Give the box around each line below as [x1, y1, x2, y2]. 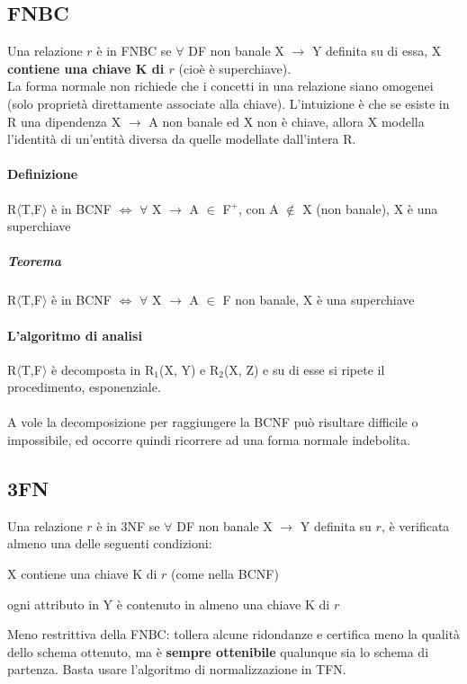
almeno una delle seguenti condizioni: [7, 534, 212, 553]
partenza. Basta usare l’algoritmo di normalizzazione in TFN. [7, 660, 346, 679]
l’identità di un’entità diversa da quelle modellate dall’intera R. [7, 129, 356, 148]
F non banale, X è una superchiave [222, 290, 415, 309]
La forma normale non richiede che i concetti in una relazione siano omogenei [7, 76, 434, 95]
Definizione [7, 164, 78, 183]
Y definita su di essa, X [311, 41, 442, 60]
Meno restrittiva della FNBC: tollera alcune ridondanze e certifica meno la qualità [7, 625, 461, 644]
